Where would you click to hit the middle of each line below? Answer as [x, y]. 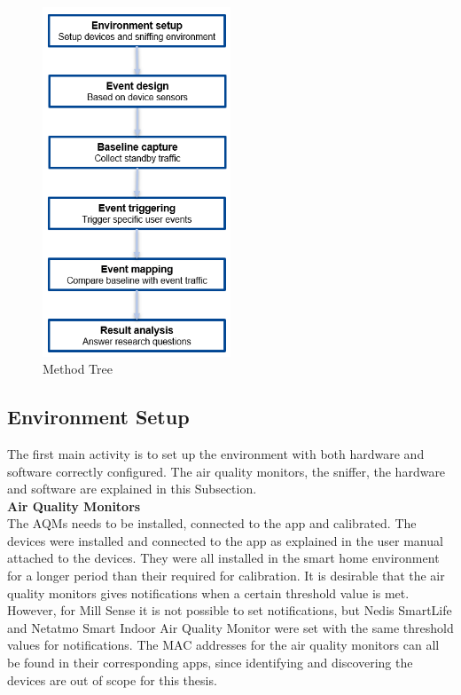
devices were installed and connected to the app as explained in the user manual [225, 540]
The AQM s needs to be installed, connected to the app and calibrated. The [212, 523]
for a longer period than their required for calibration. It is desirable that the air [226, 576]
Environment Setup [98, 417]
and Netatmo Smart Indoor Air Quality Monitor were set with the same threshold [230, 627]
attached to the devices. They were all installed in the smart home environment [223, 558]
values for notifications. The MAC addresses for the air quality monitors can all [223, 645]
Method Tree [78, 369]
